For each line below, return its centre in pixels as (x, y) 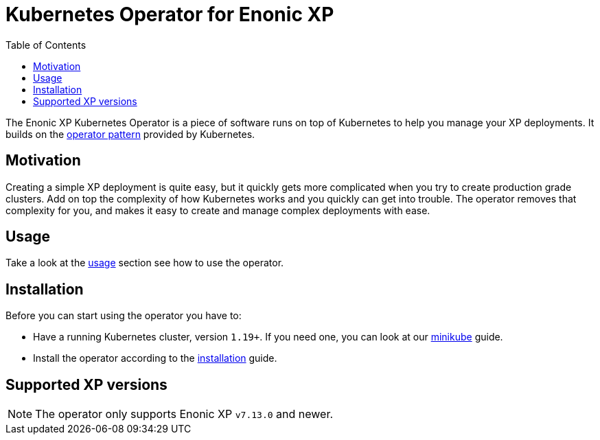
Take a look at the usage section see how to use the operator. (145, 263)
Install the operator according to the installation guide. (155, 358)
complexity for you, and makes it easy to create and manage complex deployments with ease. (218, 210)
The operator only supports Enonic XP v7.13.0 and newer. (184, 414)
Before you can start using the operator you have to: (124, 316)
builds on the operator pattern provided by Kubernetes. (130, 134)
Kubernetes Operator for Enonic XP (170, 14)
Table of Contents (46, 45)
